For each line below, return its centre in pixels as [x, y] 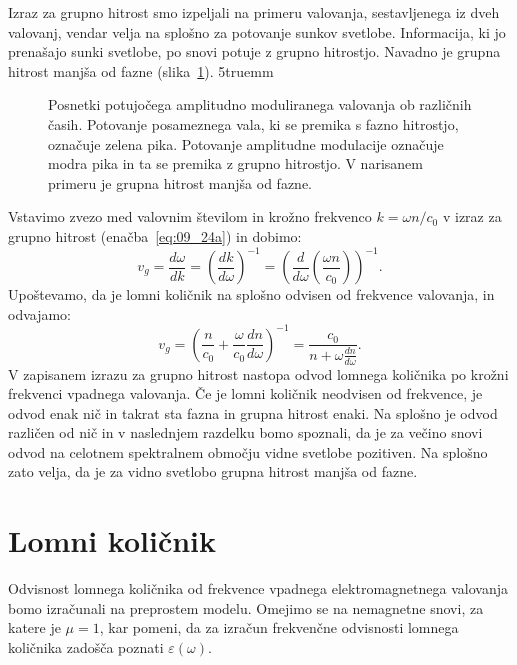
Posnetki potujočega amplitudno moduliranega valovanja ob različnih [260, 104]
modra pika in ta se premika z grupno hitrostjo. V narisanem [235, 163]
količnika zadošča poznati [86, 646]
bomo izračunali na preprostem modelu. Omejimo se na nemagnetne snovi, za [246, 607]
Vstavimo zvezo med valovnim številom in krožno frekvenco [190, 216]
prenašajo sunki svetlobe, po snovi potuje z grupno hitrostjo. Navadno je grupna [254, 51]
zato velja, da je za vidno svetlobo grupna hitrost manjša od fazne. [213, 471]
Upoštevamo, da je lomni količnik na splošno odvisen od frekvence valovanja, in [251, 294]
